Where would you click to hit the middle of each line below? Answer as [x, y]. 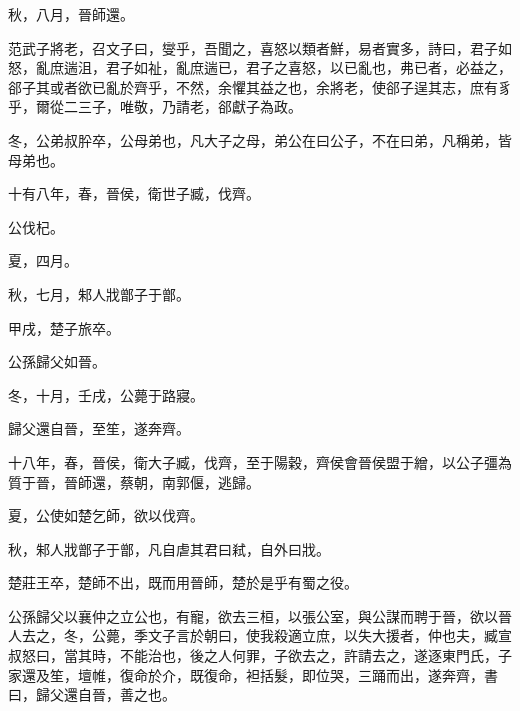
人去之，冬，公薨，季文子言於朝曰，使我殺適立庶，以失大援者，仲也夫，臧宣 [260, 635]
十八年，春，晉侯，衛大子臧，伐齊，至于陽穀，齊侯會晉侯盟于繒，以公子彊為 [260, 461]
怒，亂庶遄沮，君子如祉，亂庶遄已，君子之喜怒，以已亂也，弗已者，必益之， [260, 67]
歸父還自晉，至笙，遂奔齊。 [99, 428]
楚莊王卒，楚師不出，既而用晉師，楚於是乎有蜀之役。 [183, 582]
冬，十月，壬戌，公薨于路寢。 [106, 394]
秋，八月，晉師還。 [71, 14]
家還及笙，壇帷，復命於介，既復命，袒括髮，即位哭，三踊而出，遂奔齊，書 [253, 674]
